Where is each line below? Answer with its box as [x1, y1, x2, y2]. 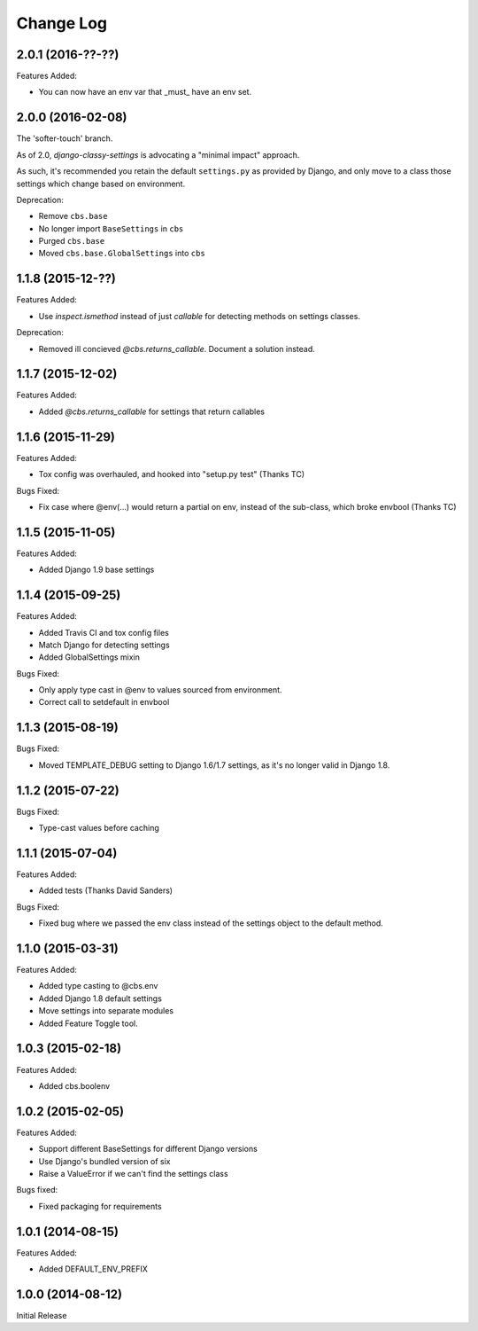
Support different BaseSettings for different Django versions [38, 1144, 258, 1155]
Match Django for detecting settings [38, 639, 170, 650]
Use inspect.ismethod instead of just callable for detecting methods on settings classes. [38, 310, 360, 321]
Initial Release [16, 1310, 67, 1320]
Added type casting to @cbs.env [38, 981, 158, 991]
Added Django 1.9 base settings [38, 564, 155, 575]
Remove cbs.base [38, 211, 108, 222]
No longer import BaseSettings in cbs [38, 223, 184, 234]
